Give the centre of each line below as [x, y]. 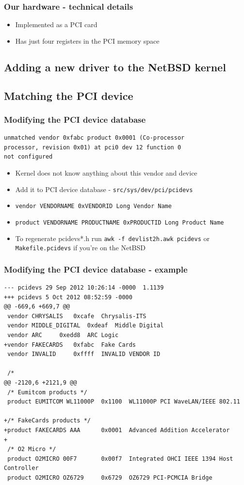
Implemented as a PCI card [56, 24]
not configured [28, 157]
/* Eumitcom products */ [47, 392]
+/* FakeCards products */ [47, 421]
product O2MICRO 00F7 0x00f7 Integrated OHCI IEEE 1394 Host [120, 459]
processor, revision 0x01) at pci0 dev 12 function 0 [93, 147]
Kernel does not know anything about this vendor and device [106, 172]
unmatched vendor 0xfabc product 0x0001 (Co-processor [94, 138]
